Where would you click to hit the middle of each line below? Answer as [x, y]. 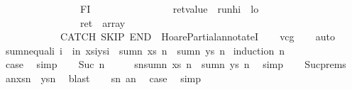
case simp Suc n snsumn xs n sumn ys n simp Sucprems [176, 64]
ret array [103, 22]
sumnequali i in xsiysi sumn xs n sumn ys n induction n [145, 50]
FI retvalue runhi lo [169, 9]
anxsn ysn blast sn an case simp [103, 78]
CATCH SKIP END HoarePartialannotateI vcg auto [198, 36]
